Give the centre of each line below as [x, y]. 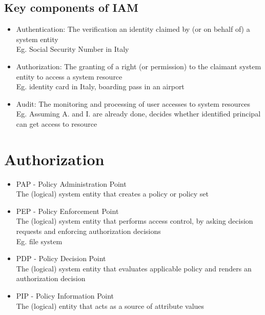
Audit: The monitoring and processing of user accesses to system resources [133, 103]
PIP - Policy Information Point [65, 296]
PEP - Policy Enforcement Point [67, 211]
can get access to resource [57, 123]
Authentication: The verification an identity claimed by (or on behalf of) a [133, 29]
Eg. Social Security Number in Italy [73, 49]
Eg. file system [39, 241]
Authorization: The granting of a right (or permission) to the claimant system [139, 66]
